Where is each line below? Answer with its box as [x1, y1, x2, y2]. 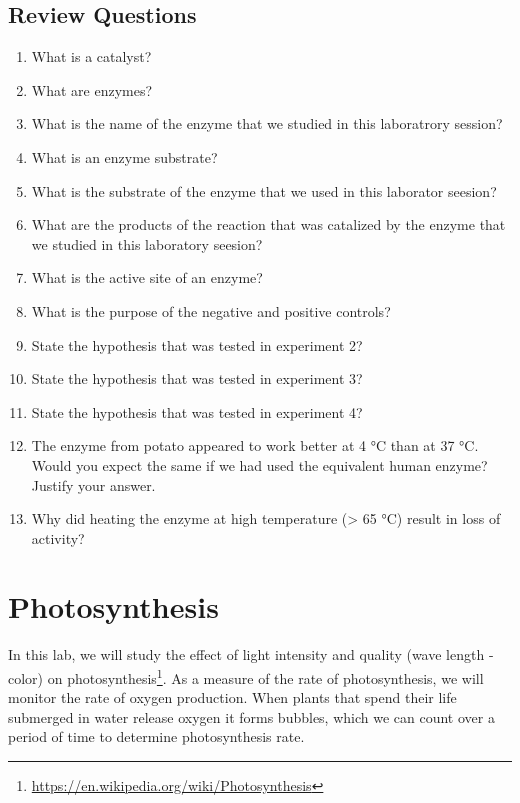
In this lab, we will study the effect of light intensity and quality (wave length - [8, 644, 494, 665]
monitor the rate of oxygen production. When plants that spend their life [8, 687, 457, 708]
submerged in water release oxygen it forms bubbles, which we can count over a [8, 706, 495, 727]
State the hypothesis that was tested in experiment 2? [31, 334, 363, 355]
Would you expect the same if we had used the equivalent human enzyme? [31, 454, 488, 475]
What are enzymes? [31, 79, 153, 100]
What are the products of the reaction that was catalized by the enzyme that [31, 214, 506, 235]
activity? [31, 527, 85, 548]
